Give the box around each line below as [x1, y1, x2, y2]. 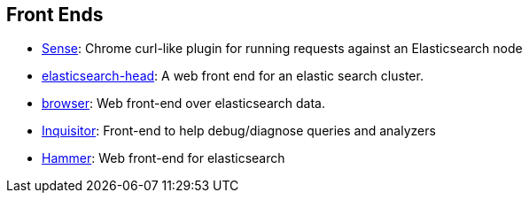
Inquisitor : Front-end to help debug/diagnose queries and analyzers [42, 123, 436, 139]
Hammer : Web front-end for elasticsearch [42, 150, 285, 166]
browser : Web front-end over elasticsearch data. [42, 96, 325, 112]
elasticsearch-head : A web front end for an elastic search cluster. [42, 68, 424, 84]
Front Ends [6, 4, 104, 26]
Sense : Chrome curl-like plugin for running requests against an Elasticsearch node [42, 41, 523, 57]
